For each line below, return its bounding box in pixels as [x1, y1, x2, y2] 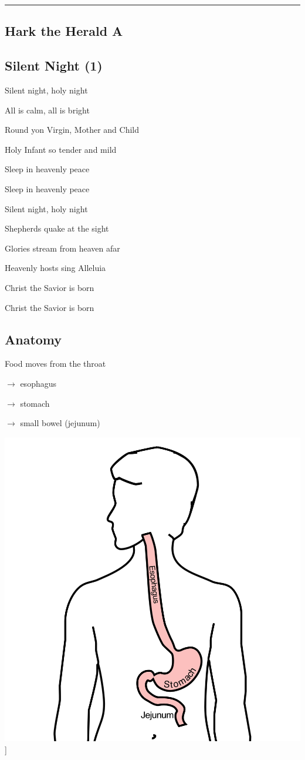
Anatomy [5, 330, 62, 348]
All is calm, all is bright [5, 103, 90, 116]
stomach [20, 397, 50, 409]
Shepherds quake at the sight [5, 222, 109, 235]
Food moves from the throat [5, 357, 106, 370]
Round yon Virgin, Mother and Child [5, 123, 139, 136]
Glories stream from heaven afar [5, 242, 120, 254]
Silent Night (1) [5, 56, 103, 75]
